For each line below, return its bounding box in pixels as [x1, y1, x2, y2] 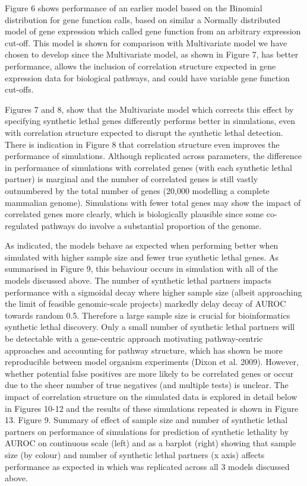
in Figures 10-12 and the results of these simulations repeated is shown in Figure [5, 402, 299, 414]
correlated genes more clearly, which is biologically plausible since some [5, 208, 264, 220]
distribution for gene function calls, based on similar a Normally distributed [5, 13, 281, 26]
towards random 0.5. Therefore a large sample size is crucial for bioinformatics [5, 309, 290, 321]
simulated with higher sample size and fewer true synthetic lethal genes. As [5, 250, 278, 263]
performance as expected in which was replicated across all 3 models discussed [5, 460, 290, 472]
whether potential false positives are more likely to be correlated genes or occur [5, 367, 294, 379]
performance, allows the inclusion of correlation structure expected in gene [5, 59, 276, 72]
